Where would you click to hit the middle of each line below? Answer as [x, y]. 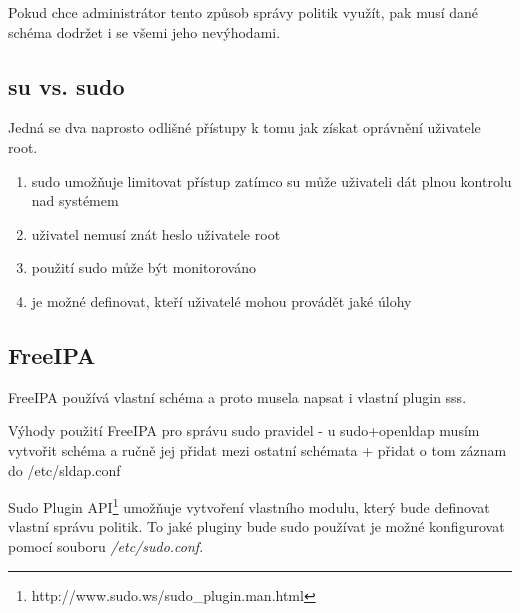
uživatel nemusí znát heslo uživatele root [156, 233]
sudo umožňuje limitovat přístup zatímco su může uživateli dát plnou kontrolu [271, 180]
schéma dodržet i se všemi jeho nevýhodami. [144, 31]
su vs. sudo [66, 85]
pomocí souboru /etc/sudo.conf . [106, 545]
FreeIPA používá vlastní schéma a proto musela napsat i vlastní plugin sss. [237, 396]
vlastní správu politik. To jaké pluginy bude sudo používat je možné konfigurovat [256, 526]
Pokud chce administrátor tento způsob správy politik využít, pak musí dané [243, 12]
